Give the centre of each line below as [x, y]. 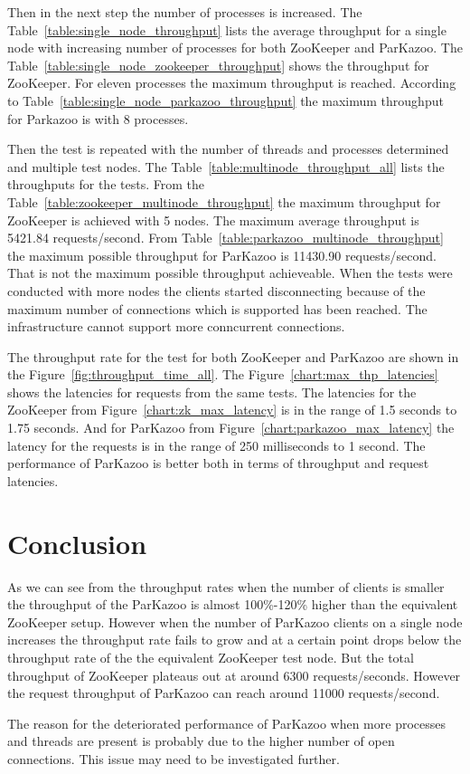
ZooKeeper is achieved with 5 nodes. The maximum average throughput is [213, 220]
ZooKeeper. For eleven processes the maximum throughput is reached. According [232, 83]
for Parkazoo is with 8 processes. [98, 118]
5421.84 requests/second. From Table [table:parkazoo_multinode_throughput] [226, 238]
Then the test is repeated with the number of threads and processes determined [228, 149]
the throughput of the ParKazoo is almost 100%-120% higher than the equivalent [233, 604]
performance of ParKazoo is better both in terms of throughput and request [218, 463]
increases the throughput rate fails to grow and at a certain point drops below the [235, 640]
